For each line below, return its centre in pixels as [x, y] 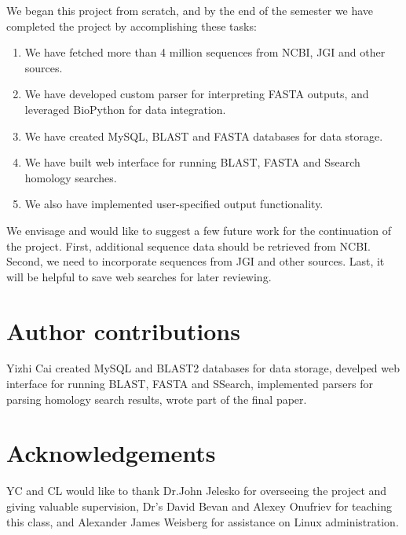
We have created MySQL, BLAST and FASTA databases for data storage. [204, 136]
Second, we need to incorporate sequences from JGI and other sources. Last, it [196, 261]
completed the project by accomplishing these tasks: [132, 26]
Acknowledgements [111, 453]
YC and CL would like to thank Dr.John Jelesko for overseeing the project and [197, 491]
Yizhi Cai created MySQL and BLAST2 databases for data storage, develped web [203, 368]
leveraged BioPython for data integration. [125, 109]
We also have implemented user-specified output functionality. [174, 204]
